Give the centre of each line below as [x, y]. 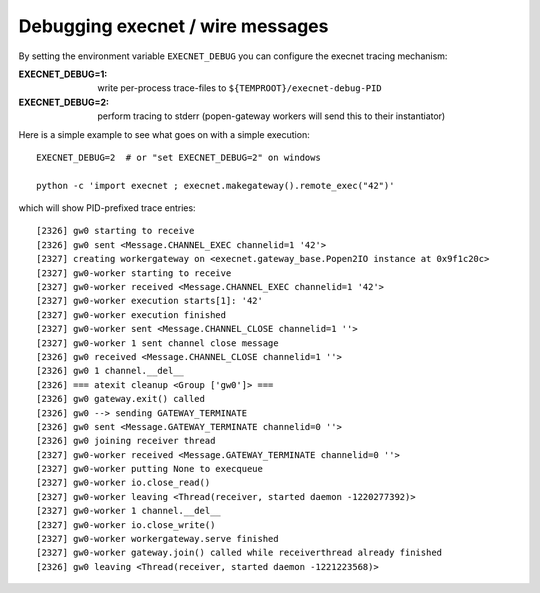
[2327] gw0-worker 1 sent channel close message [157, 343]
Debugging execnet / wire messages [173, 26]
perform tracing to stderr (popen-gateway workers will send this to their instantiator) [271, 116]
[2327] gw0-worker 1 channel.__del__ [129, 511]
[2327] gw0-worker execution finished [131, 314]
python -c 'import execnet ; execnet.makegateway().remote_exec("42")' [215, 185]
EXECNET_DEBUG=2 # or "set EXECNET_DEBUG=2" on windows [179, 157]
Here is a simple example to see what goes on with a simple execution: [164, 134]
